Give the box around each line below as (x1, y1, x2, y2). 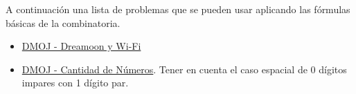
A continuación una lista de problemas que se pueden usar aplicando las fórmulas (6, 2, 350, 16)
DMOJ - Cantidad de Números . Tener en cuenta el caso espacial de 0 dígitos (21, 62, 347, 76)
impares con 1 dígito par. (21, 75, 129, 90)
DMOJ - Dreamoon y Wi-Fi (21, 39, 141, 53)
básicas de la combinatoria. (6, 15, 121, 30)
